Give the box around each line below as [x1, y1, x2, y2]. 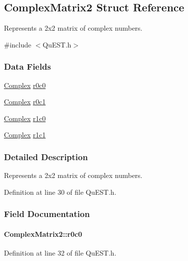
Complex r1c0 [4, 113, 46, 123]
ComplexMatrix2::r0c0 [4, 228, 82, 239]
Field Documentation [4, 208, 90, 220]
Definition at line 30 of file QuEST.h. [4, 186, 116, 197]
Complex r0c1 [4, 96, 46, 107]
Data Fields [4, 60, 51, 73]
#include [4, 39, 32, 49]
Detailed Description [4, 150, 88, 163]
